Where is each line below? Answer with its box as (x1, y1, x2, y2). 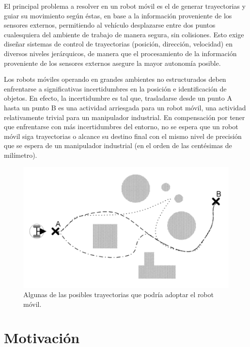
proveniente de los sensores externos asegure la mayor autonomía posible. (4, 58, 221, 68)
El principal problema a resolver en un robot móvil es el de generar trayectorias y (4, 1, 246, 11)
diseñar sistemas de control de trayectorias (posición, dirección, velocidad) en (4, 39, 233, 49)
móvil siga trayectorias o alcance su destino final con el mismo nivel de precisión (4, 131, 242, 141)
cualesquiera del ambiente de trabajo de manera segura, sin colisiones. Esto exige (4, 29, 244, 39)
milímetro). (4, 150, 37, 160)
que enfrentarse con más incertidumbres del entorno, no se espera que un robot (4, 121, 238, 132)
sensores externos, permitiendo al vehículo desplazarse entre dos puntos (4, 20, 216, 30)
